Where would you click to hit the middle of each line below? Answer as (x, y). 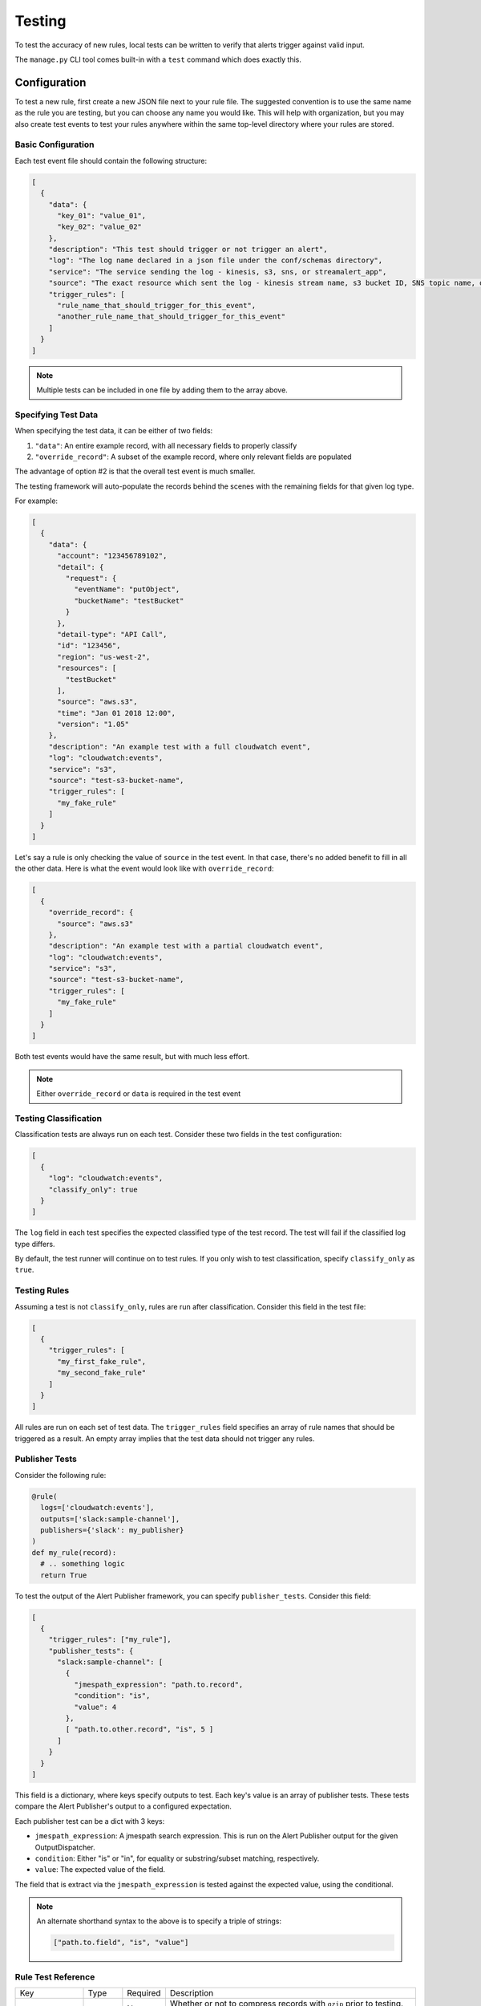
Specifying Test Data (57, 415)
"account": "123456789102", (112, 556)
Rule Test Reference (55, 1976)
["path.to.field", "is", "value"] (121, 1943)
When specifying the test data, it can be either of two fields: (114, 431)
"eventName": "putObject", (127, 589)
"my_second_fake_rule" (102, 1373)
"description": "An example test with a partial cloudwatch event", (186, 946)
